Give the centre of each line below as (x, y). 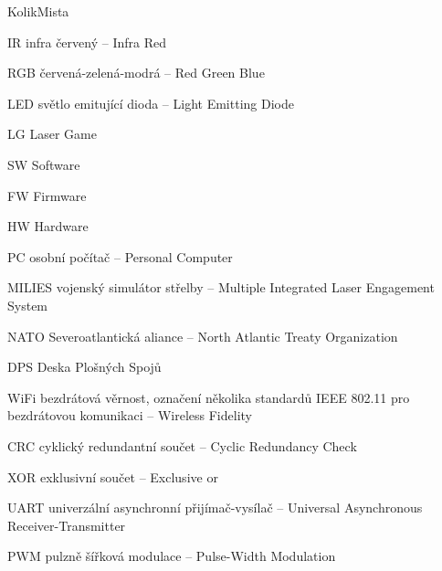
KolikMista (38, 11)
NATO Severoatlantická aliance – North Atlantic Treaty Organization (203, 336)
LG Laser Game (52, 134)
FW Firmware (47, 195)
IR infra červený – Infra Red (87, 42)
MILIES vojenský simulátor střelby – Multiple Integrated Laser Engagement (221, 287)
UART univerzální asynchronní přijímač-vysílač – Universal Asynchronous (215, 508)
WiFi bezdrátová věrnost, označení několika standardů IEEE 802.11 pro (209, 397)
